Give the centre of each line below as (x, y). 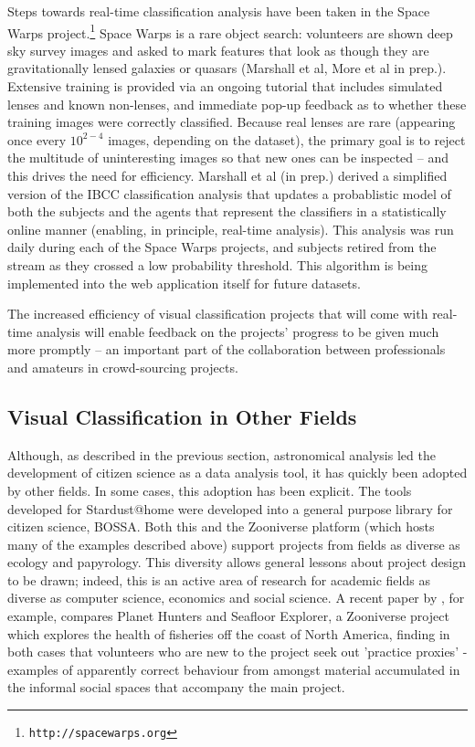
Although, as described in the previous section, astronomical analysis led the (222, 454)
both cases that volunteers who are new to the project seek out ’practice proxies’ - (237, 652)
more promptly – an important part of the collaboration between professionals (227, 349)
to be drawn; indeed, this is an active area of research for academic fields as (219, 579)
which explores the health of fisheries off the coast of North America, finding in (229, 633)
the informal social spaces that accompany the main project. (176, 687)
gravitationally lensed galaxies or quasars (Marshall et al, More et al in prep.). (227, 68)
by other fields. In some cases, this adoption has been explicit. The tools (210, 490)
